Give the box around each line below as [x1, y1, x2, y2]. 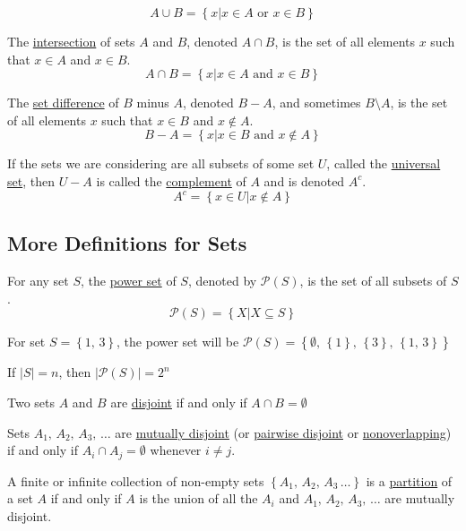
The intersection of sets [7, 32, 135, 50]
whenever [150, 441, 202, 459]
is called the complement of [96, 171, 246, 190]
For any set [7, 271, 69, 290]
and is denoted [263, 171, 345, 190]
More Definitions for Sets [7, 229, 247, 257]
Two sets [7, 393, 56, 412]
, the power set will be [116, 332, 239, 351]
